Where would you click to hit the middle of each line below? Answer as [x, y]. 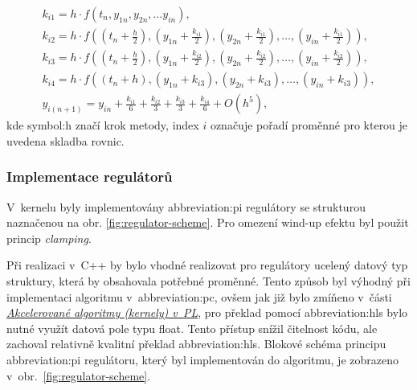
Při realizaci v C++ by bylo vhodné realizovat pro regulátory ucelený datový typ [207, 265]
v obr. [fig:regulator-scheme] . [79, 375]
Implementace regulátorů [90, 177]
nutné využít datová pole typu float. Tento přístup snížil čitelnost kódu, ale [192, 328]
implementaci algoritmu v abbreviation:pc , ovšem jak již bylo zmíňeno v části [199, 296]
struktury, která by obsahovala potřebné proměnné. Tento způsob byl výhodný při [208, 280]
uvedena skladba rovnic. [65, 140]
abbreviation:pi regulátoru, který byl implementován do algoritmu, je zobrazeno [202, 359]
